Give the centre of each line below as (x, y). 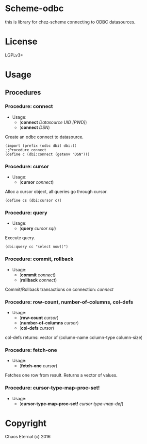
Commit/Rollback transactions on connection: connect (59, 289)
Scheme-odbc (34, 9)
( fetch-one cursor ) (38, 366)
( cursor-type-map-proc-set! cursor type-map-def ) (71, 404)
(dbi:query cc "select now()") (37, 247)
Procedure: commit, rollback (39, 259)
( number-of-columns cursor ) (49, 323)
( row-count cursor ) (39, 318)
